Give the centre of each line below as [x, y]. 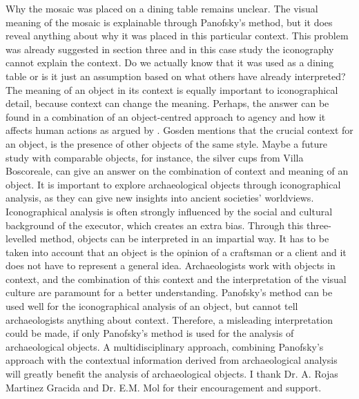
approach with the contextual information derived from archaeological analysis [172, 360]
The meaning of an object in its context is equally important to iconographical [172, 89]
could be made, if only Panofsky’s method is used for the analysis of [150, 333]
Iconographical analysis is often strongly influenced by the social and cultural [169, 211]
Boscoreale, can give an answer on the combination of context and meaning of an [177, 171]
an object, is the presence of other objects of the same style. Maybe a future [166, 143]
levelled [21, 239]
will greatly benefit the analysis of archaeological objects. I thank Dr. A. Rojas [172, 374]
